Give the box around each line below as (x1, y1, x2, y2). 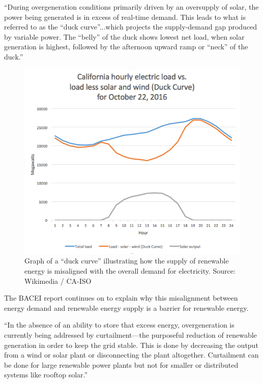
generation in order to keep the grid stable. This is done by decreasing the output (4, 339, 258, 350)
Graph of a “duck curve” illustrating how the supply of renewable (24, 255, 229, 266)
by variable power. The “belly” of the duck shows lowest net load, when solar (4, 31, 245, 42)
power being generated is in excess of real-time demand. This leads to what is (4, 11, 246, 22)
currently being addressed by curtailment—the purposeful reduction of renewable (4, 329, 257, 340)
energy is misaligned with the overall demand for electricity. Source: (24, 265, 236, 276)
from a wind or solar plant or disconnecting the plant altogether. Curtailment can (4, 349, 259, 360)
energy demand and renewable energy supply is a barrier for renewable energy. (4, 302, 249, 313)
